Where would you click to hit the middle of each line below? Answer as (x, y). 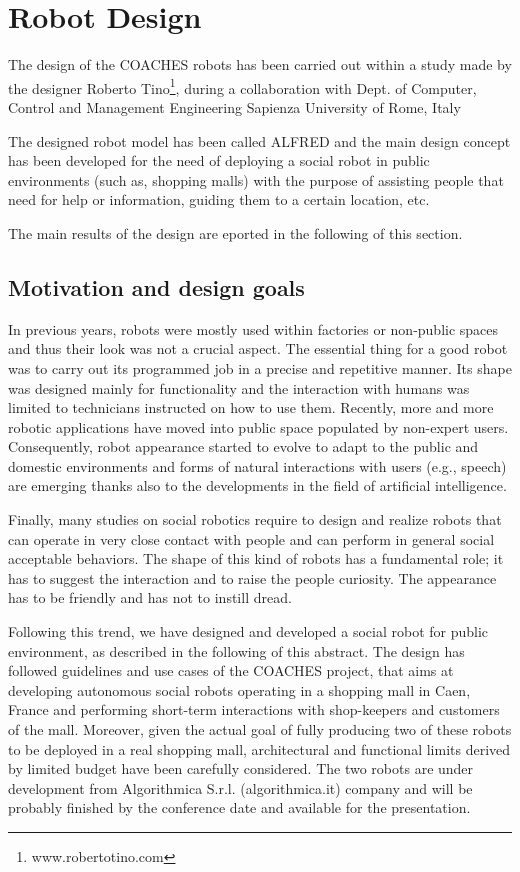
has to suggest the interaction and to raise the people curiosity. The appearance (252, 577)
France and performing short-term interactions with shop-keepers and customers (254, 709)
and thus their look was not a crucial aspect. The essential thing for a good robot (258, 348)
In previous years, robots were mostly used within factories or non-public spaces (253, 328)
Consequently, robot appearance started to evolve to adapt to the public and (243, 446)
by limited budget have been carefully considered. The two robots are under (241, 768)
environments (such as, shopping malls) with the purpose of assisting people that (256, 179)
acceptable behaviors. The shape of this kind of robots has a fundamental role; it (256, 558)
